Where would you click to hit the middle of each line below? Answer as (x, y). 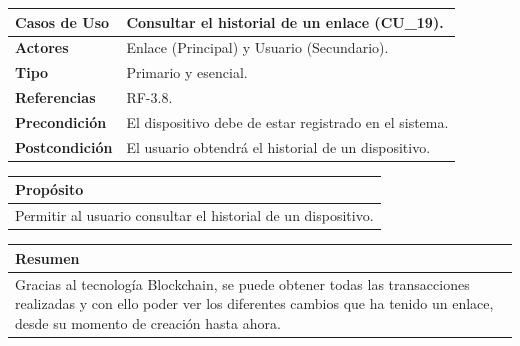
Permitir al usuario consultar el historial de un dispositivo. (194, 215)
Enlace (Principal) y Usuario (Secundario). (257, 47)
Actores (42, 47)
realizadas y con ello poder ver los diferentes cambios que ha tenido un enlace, (254, 303)
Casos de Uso (62, 21)
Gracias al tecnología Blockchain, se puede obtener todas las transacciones (242, 283)
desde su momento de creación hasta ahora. (148, 322)
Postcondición (64, 146)
